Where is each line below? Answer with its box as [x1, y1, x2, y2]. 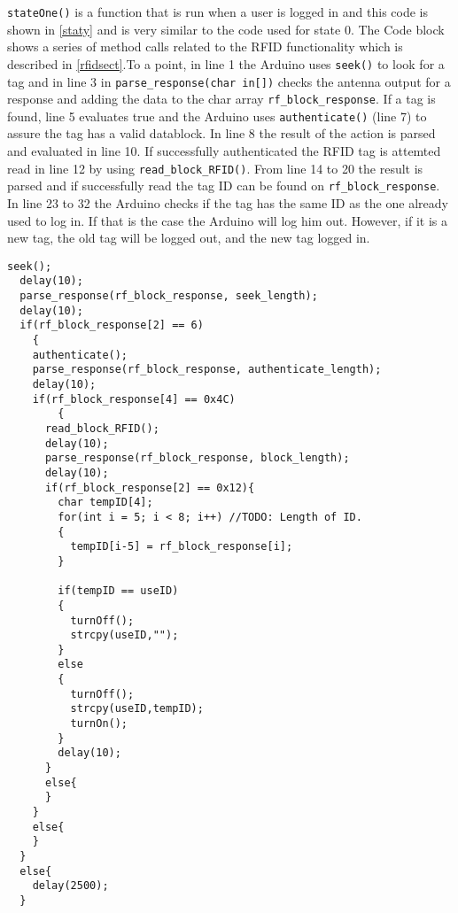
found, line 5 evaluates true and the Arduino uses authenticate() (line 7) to [7, 106, 427, 125]
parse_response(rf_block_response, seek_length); [19, 290, 318, 303]
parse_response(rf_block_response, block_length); [44, 452, 350, 465]
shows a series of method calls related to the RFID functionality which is [7, 37, 403, 56]
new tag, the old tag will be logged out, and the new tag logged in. [7, 228, 370, 247]
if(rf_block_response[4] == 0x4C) [32, 392, 236, 406]
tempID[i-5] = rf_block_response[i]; [70, 540, 293, 553]
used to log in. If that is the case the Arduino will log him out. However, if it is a [7, 211, 447, 229]
